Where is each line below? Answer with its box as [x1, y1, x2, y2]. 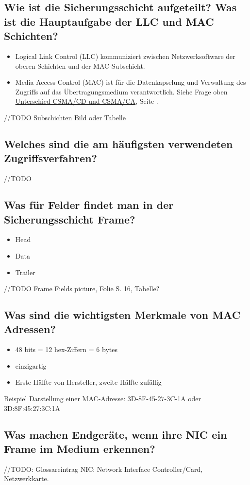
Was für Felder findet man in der [4, 197, 174, 212]
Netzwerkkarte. [4, 473, 49, 484]
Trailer [15, 267, 35, 277]
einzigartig [15, 360, 47, 371]
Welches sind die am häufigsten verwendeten [4, 136, 233, 151]
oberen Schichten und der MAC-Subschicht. [15, 60, 145, 71]
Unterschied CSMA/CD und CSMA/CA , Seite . [15, 96, 158, 106]
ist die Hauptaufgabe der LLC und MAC [4, 14, 214, 29]
